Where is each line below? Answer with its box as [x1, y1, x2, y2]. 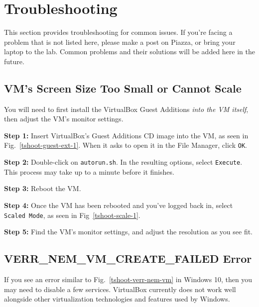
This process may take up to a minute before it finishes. [4, 166, 174, 177]
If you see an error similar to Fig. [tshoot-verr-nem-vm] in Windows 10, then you [4, 274, 253, 285]
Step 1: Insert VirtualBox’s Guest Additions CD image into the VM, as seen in [4, 130, 249, 140]
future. [4, 56, 24, 66]
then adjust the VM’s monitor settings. [4, 113, 124, 124]
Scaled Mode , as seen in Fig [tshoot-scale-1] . [4, 209, 140, 220]
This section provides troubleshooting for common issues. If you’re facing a [4, 27, 233, 37]
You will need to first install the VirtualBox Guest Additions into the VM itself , [4, 103, 249, 114]
